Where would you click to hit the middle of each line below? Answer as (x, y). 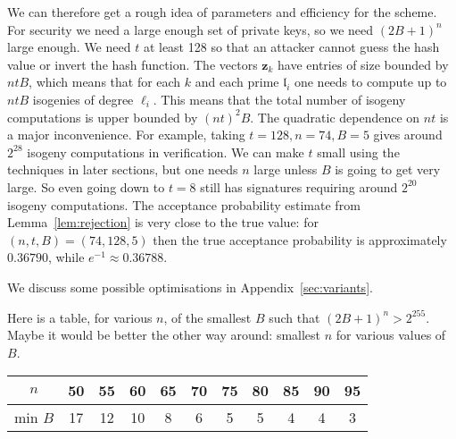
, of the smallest (207, 317)
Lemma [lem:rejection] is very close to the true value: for (163, 222)
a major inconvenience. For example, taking (126, 135)
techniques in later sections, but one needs (123, 169)
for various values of (391, 335)
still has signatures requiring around (299, 186)
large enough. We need (69, 47)
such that (294, 317)
